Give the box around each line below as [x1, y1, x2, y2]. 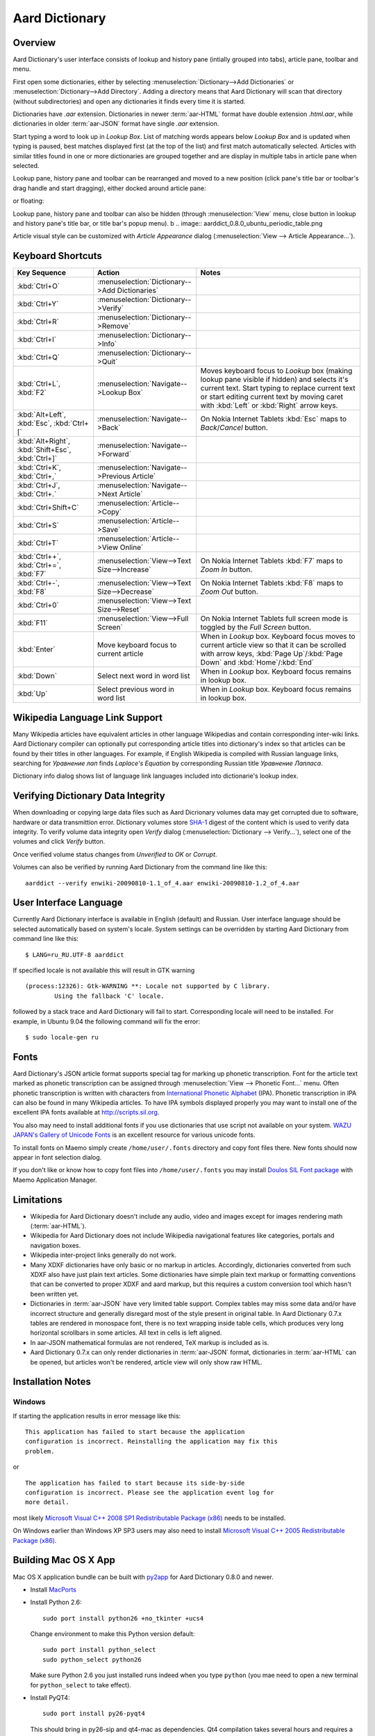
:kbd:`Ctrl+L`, [17, 379, 60, 389]
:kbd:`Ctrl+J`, [17, 481, 60, 490]
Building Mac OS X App [12, 1554, 116, 1566]
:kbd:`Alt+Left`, [17, 410, 66, 419]
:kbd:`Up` [17, 689, 48, 699]
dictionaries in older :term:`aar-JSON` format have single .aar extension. [12, 119, 219, 128]
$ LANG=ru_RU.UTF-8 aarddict [25, 951, 124, 958]
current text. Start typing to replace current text [200, 383, 356, 393]
